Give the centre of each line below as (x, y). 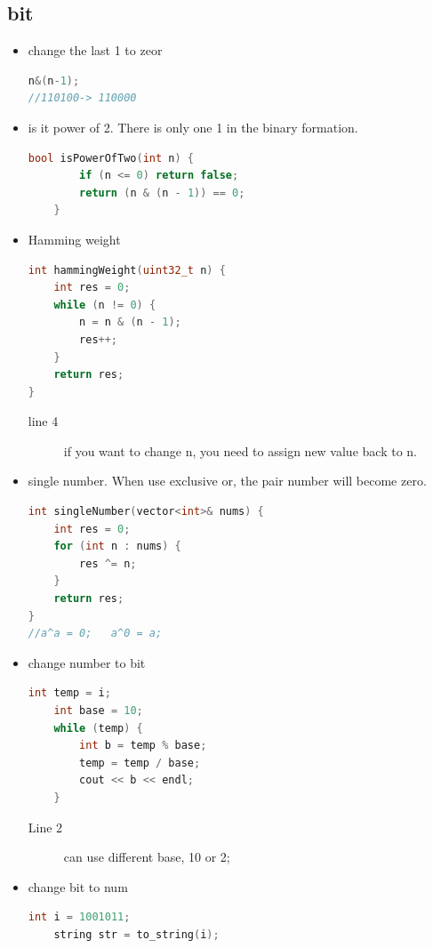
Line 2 (45, 827)
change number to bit (87, 662)
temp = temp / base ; (140, 763)
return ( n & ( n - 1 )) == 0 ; (162, 193)
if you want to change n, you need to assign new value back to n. (240, 450)
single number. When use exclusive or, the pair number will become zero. (227, 481)
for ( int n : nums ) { (117, 546)
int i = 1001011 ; (79, 917)
